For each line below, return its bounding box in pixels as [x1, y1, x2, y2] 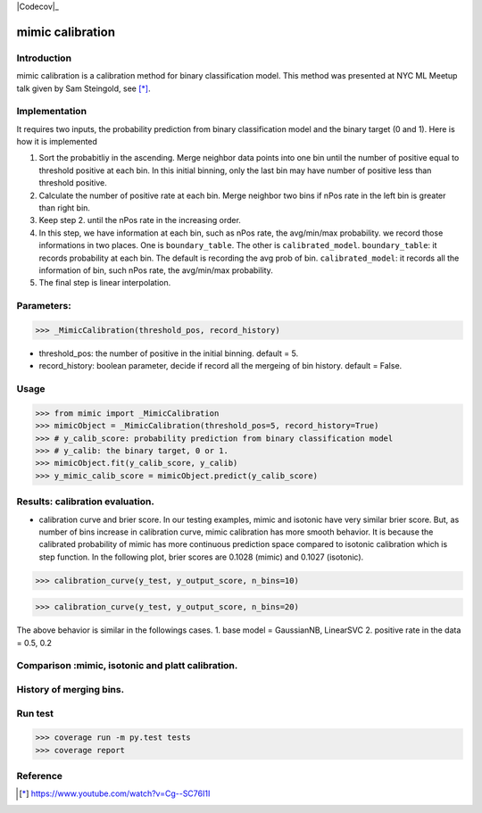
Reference [16, 770, 62, 783]
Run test [16, 707, 54, 719]
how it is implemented [16, 137, 98, 147]
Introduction [16, 52, 71, 64]
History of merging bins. [16, 683, 125, 695]
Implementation [16, 105, 87, 118]
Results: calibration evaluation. [16, 495, 155, 508]
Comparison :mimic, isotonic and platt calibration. [16, 660, 238, 672]
